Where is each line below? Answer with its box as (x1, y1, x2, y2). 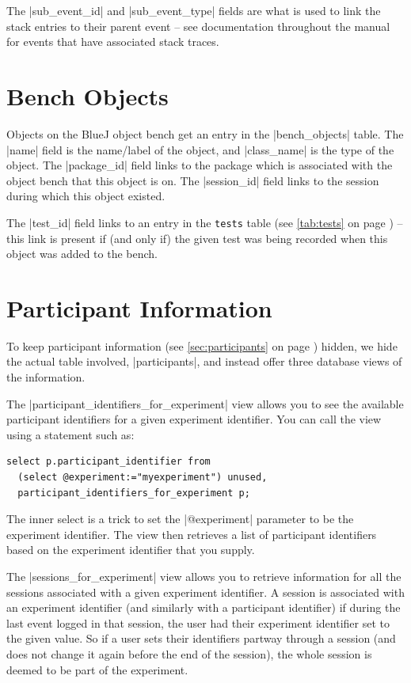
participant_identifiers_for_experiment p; (17, 487, 250, 499)
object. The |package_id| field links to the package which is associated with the (6, 157, 393, 173)
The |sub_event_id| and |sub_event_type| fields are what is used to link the (6, 2, 381, 18)
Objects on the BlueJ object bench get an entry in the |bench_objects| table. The (6, 125, 404, 142)
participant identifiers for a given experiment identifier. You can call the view (6, 411, 382, 427)
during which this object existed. (6, 188, 166, 204)
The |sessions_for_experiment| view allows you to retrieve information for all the (6, 567, 401, 584)
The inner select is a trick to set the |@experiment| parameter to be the (6, 510, 354, 527)
